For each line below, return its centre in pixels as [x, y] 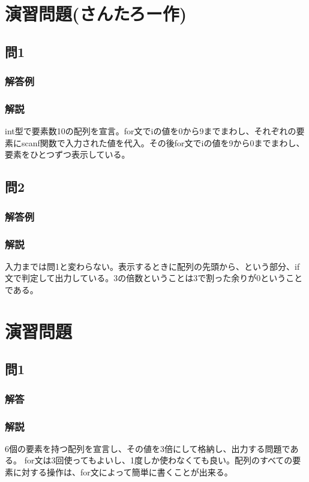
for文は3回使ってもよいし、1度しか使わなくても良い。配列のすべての [158, 460]
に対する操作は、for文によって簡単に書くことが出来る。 [123, 472]
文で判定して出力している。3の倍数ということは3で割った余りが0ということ [154, 278]
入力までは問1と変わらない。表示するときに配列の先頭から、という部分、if [152, 266]
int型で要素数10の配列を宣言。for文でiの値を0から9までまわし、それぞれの [151, 131]
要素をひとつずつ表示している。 [67, 154]
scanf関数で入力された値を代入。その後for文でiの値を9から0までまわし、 [163, 142]
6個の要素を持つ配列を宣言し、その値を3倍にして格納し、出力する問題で [148, 448]
